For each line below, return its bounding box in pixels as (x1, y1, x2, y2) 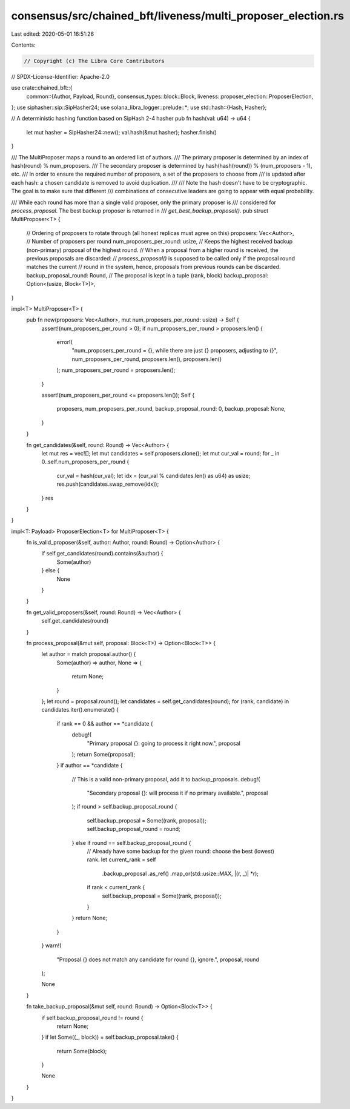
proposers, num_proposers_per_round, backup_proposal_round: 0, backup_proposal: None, (56, 405, 286, 412)
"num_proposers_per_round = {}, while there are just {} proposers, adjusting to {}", (71, 347, 278, 354)
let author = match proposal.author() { (41, 651, 136, 658)
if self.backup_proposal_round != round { (41, 1014, 144, 1021)
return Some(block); (56, 1047, 107, 1054)
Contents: (11, 41, 36, 48)
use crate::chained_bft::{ (11, 84, 73, 91)
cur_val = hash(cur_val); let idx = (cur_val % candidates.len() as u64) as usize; (56, 472, 251, 479)
